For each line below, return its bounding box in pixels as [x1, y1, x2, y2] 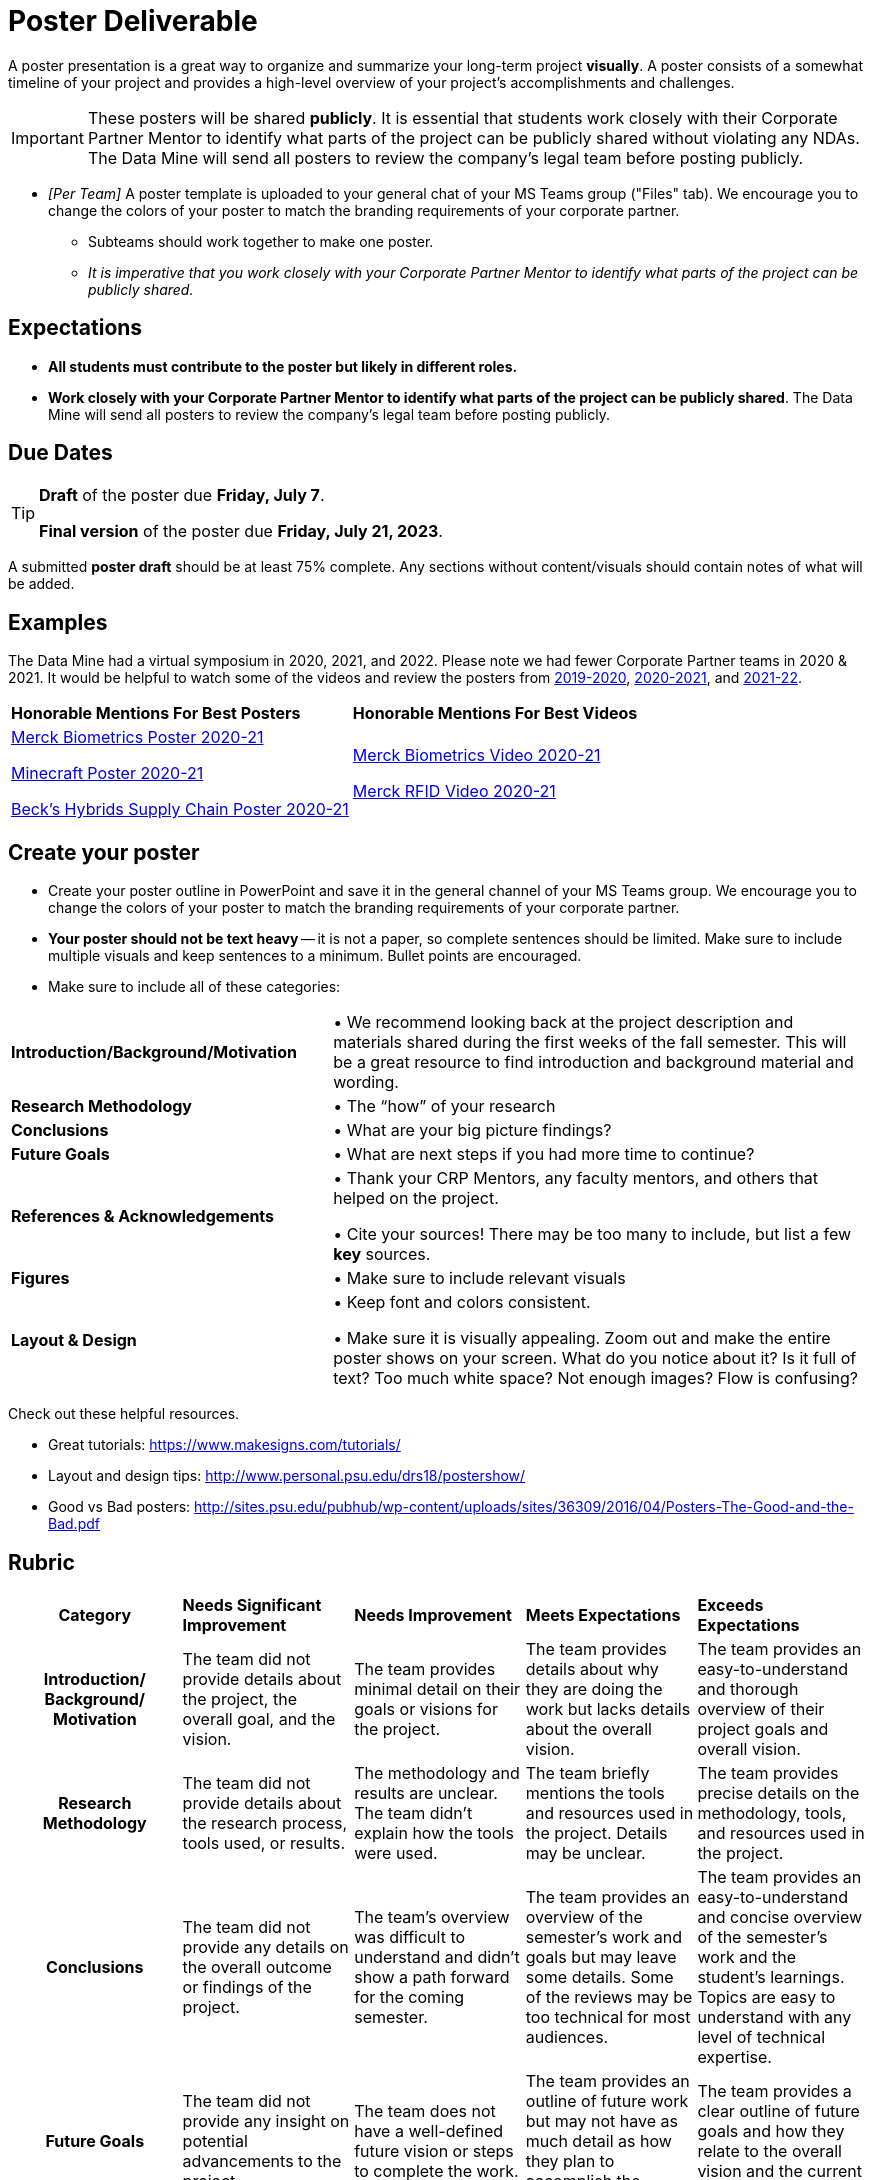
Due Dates [8, 440, 113, 466]
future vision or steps [354, 2140, 514, 2161]
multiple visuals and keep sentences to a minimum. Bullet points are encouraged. [48, 947, 582, 965]
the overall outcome [182, 1956, 332, 1977]
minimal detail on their [354, 1678, 520, 1699]
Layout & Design [11, 1330, 137, 1351]
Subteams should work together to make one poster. [88, 232, 434, 250]
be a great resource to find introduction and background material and [333, 1052, 854, 1073]
